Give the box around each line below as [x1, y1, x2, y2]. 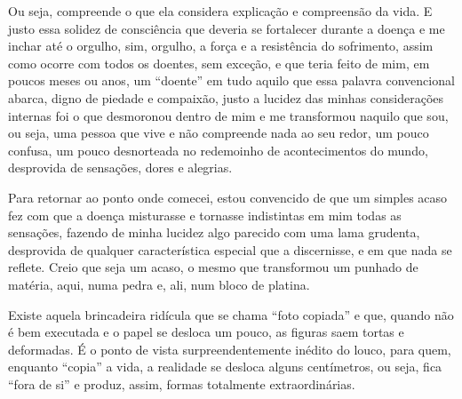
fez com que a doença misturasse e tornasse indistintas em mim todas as [8, 205, 402, 224]
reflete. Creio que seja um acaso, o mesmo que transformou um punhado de [8, 258, 418, 276]
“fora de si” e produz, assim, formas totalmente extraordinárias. [8, 374, 355, 393]
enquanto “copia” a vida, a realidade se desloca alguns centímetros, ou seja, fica [8, 357, 442, 376]
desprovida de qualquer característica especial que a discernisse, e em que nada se [8, 240, 452, 259]
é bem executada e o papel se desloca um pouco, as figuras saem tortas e [8, 323, 404, 341]
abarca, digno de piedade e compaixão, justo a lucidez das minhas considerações [8, 88, 444, 107]
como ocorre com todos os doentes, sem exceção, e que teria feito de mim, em [8, 53, 430, 72]
